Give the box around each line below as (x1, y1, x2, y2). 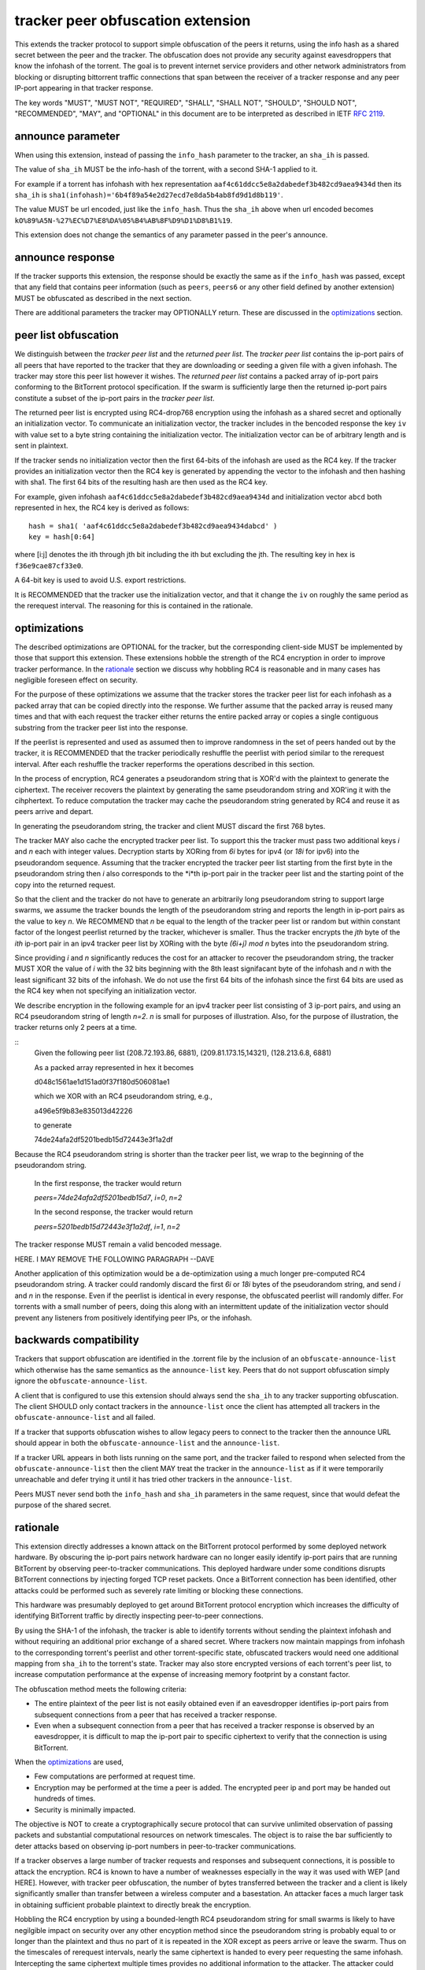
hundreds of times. (34, 1793, 96, 1804)
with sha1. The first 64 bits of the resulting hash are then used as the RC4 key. (14, 478, 268, 487)
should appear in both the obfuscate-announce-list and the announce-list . (14, 1438, 279, 1448)
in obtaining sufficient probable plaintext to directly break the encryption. (14, 1900, 252, 1909)
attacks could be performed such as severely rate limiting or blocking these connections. (14, 1585, 303, 1595)
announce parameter (14, 129, 120, 143)
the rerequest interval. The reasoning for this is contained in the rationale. (14, 600, 253, 610)
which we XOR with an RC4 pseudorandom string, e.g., (34, 1091, 213, 1101)
